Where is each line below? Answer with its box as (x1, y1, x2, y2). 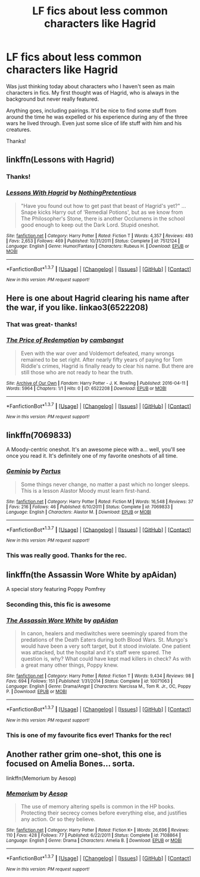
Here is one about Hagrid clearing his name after (6, 293, 189, 303)
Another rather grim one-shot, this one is (6, 750, 162, 760)
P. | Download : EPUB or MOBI (6, 689, 67, 695)
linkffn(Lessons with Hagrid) (6, 155, 115, 165)
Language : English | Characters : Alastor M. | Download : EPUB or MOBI (6, 509, 152, 515)
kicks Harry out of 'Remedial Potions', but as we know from (37, 209, 183, 216)
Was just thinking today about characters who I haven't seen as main (6, 82, 175, 90)
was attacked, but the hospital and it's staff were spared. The (20, 649, 171, 656)
